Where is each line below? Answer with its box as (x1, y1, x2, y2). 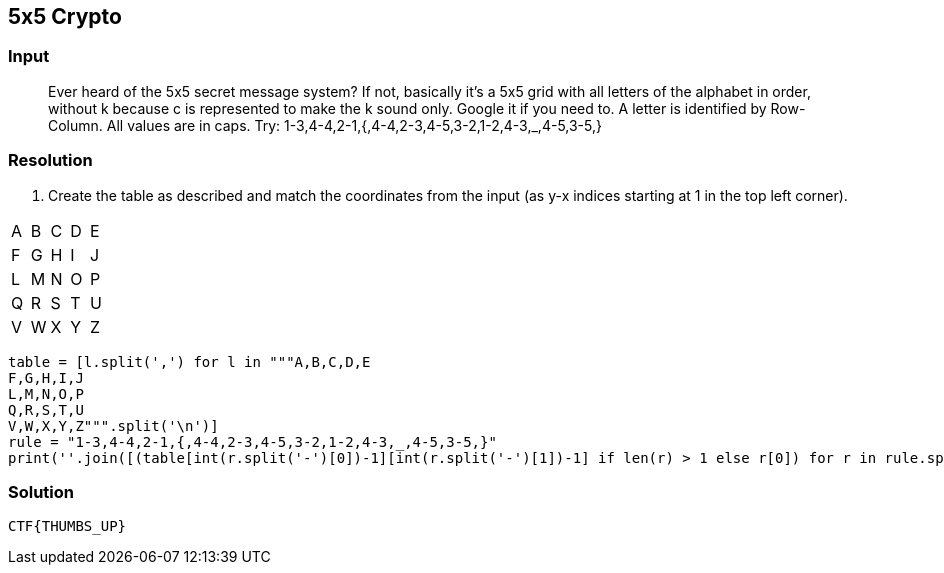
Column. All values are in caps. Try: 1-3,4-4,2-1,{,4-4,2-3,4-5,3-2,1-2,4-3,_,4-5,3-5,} (48, 116, 602, 134)
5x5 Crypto (8, 4, 122, 29)
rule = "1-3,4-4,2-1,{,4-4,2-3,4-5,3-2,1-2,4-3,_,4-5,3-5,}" (8, 433, 497, 450)
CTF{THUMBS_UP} (8, 518, 127, 535)
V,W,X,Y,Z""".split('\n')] (8, 417, 219, 434)
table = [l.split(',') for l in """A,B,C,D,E (8, 353, 371, 370)
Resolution (8, 150, 93, 171)
